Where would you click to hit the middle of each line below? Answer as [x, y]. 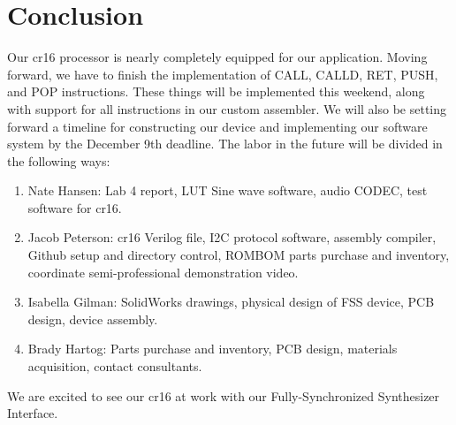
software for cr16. [75, 207]
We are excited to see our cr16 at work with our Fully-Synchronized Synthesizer [224, 395]
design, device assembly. [93, 319]
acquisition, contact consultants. [115, 366]
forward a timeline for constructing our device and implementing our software [217, 126]
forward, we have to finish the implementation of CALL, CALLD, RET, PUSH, [223, 74]
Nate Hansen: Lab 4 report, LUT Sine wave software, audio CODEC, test [228, 190]
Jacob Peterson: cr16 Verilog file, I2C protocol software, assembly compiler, [232, 237]
